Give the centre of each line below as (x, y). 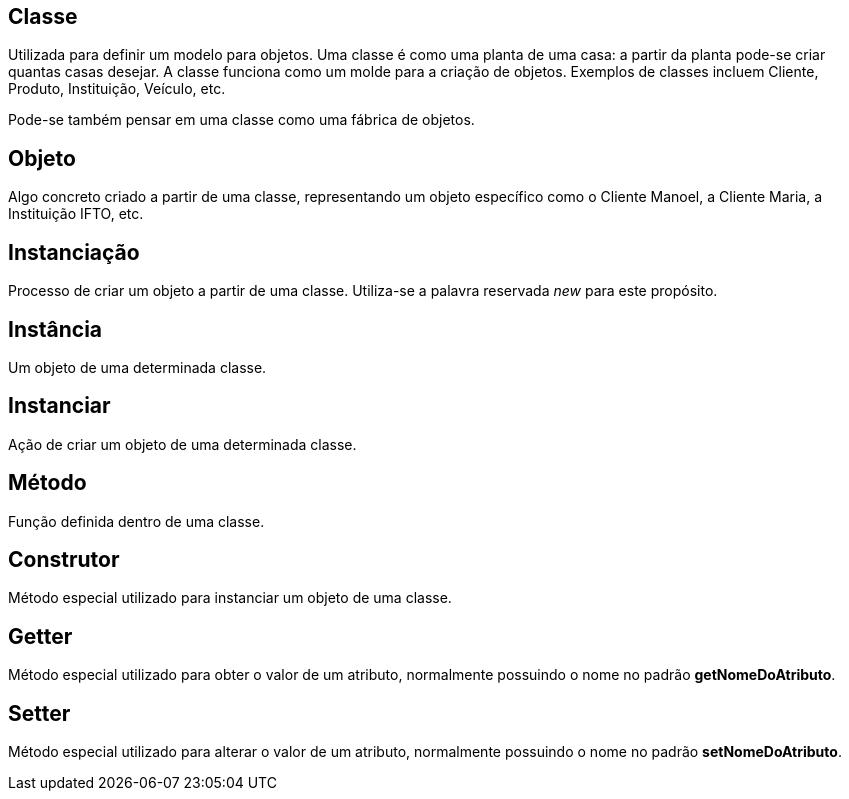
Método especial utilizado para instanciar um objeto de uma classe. (230, 598)
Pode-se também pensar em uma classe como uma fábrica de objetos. (241, 120)
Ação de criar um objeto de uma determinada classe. (182, 444)
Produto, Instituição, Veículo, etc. (117, 89)
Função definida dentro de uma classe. (136, 521)
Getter (40, 636)
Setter (39, 713)
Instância (55, 329)
